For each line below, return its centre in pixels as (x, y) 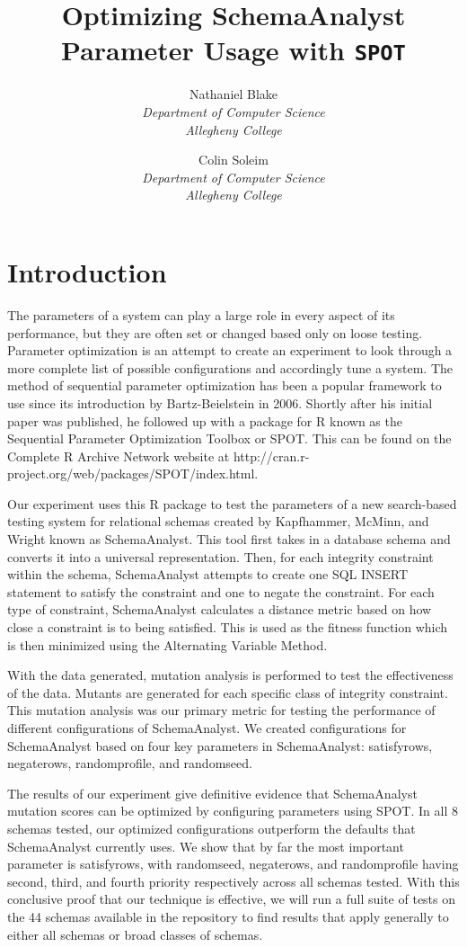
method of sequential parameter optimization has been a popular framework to (225, 385)
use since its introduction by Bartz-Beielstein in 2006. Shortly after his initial (220, 402)
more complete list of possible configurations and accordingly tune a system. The (230, 367)
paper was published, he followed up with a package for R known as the (205, 420)
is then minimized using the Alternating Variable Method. (167, 644)
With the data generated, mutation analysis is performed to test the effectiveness (230, 675)
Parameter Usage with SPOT (233, 50)
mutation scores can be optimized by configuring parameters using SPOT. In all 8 (233, 811)
